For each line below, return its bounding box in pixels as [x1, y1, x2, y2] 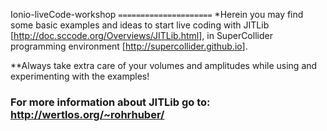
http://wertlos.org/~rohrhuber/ [10, 107, 165, 121]
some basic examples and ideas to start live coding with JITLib [10, 19, 270, 31]
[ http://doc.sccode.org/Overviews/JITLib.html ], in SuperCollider [10, 30, 273, 41]
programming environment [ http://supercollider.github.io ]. [10, 40, 248, 52]
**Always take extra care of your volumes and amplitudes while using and [10, 60, 318, 71]
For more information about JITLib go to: [10, 95, 211, 109]
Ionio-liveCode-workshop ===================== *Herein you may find [10, 9, 304, 20]
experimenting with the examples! [10, 70, 150, 82]
